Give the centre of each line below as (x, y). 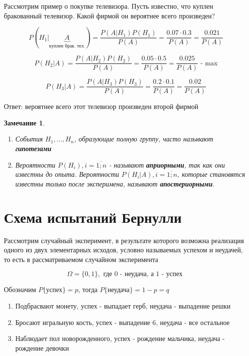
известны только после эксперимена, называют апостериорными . (115, 183)
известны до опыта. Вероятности (67, 174)
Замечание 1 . (24, 122)
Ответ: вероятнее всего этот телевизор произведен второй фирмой (101, 106)
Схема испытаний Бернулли (93, 217)
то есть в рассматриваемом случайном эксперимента (81, 259)
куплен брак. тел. (67, 46)
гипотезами (33, 148)
